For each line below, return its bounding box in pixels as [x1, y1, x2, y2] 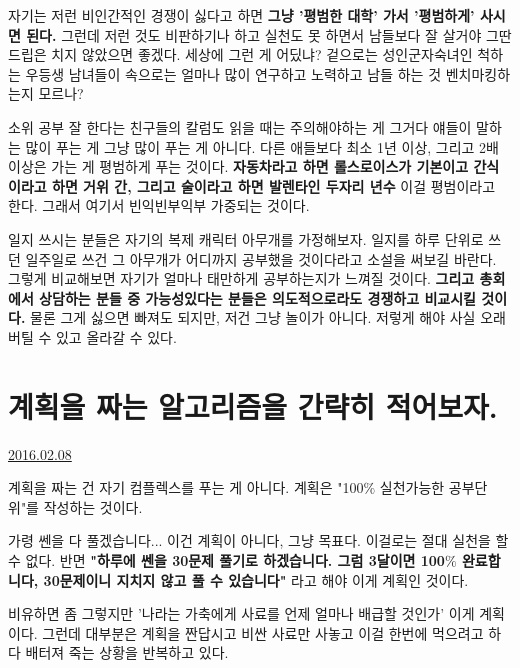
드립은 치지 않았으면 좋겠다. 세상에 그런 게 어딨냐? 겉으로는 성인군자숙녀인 [8, 44, 473, 65]
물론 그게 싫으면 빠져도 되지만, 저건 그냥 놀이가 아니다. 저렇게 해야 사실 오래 [30, 307, 506, 328]
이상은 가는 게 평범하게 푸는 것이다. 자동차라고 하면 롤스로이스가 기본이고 [8, 156, 469, 177]
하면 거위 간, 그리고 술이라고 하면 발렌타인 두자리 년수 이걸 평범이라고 [52, 175, 496, 196]
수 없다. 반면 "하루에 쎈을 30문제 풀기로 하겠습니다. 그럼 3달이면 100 [8, 550, 445, 570]
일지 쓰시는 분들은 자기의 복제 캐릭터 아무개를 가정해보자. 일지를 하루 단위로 [8, 228, 484, 249]
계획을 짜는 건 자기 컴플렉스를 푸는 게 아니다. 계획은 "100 [8, 477, 364, 498]
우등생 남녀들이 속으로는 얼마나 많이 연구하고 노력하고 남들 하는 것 [25, 63, 442, 84]
